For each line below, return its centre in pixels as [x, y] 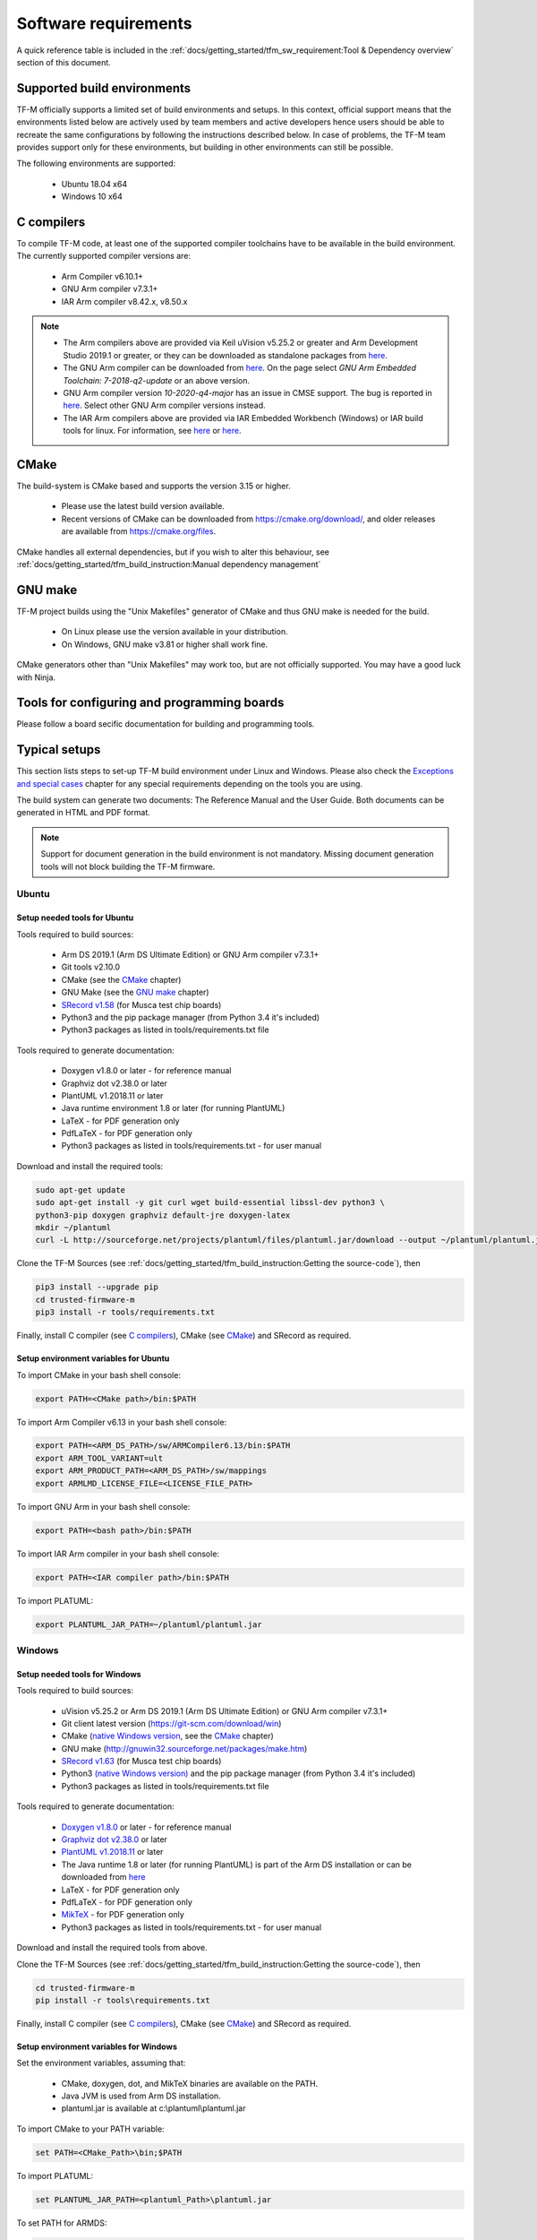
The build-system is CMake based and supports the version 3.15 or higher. [153, 486]
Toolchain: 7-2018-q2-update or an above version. [157, 380]
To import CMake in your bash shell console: [98, 1374]
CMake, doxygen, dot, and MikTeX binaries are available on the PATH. [190, 2083]
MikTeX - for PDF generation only [123, 1915]
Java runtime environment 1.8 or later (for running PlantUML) [173, 1108]
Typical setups [59, 750]
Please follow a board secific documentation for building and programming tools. [166, 724]
